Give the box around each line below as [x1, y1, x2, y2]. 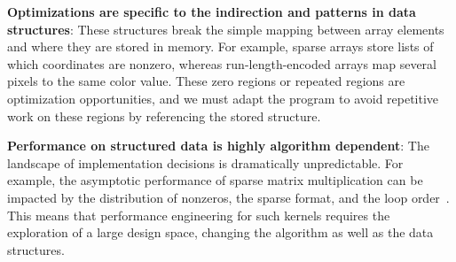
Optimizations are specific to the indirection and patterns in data [7, 3, 416, 20]
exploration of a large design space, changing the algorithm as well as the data [7, 223, 434, 242]
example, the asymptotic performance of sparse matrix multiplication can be [7, 171, 423, 189]
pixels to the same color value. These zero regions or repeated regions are [7, 72, 405, 90]
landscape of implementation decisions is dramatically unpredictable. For [7, 153, 404, 172]
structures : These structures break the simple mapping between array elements [7, 19, 444, 38]
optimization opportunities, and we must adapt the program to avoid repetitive [7, 89, 439, 107]
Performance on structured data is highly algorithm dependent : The [7, 136, 429, 155]
